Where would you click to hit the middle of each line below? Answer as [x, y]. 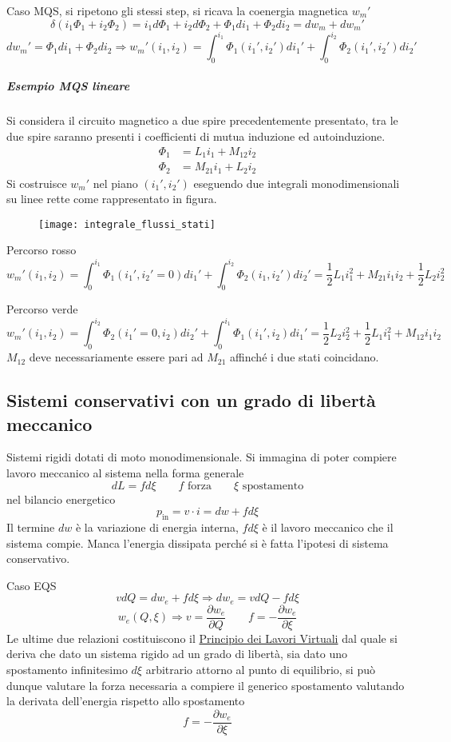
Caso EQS [32, 585]
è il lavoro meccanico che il [328, 527]
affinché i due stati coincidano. [305, 357]
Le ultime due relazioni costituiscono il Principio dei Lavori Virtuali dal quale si [202, 638]
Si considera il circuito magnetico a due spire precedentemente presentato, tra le [202, 120]
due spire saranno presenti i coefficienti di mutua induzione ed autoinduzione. [196, 136]
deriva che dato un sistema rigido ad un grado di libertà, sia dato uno [177, 654]
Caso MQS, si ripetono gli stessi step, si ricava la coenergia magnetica [177, 10]
